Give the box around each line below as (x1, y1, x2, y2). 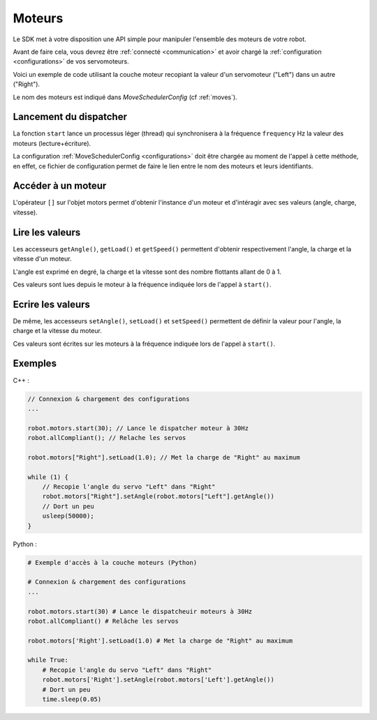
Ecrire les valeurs (13, 298, 91, 310)
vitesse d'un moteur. (13, 255, 72, 263)
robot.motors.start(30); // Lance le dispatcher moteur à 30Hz (27, 424, 249, 432)
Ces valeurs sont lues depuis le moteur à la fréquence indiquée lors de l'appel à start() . (13, 280, 272, 288)
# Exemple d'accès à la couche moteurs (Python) (27, 559, 198, 566)
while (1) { (27, 473, 69, 481)
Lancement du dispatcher (13, 111, 128, 123)
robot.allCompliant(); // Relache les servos (27, 434, 186, 442)
